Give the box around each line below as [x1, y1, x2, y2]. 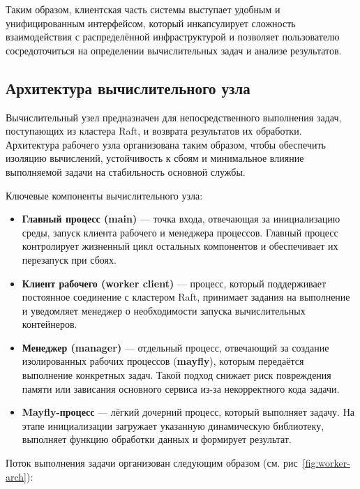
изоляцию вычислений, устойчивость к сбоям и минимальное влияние [6, 151, 304, 165]
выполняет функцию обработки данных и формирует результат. [22, 432, 292, 446]
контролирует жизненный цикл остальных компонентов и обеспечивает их [22, 239, 338, 253]
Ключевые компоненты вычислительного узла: [6, 188, 203, 202]
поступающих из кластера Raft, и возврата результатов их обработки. [6, 123, 302, 138]
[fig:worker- [302, 456, 350, 470]
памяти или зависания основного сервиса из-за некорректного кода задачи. [22, 381, 340, 396]
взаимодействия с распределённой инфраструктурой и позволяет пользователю [6, 29, 340, 44]
